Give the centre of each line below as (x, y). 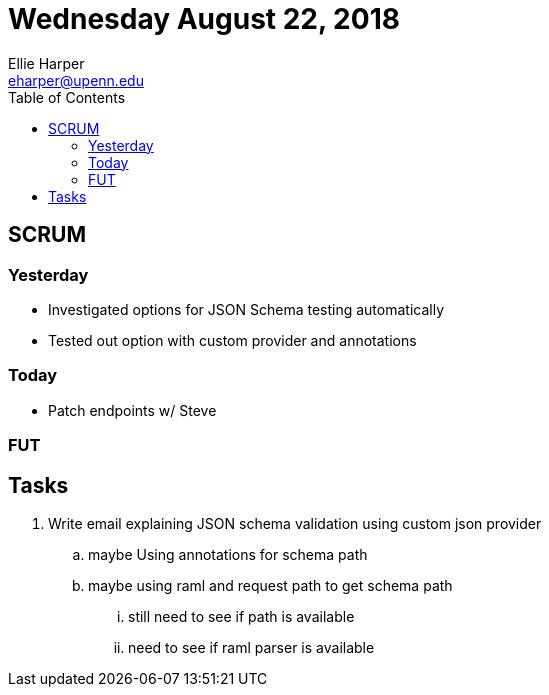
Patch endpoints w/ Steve (132, 410)
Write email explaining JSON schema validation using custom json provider (295, 523)
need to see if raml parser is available (251, 647)
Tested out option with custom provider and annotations (232, 340)
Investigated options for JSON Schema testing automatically (246, 309)
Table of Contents (67, 97)
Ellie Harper (46, 63)
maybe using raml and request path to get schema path (270, 585)
